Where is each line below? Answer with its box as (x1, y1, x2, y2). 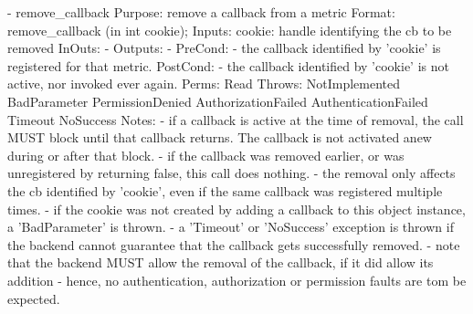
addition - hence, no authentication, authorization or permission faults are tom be (7, 270, 467, 289)
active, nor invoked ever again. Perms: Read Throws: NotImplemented (7, 74, 400, 93)
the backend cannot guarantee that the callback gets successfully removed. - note (7, 235, 460, 254)
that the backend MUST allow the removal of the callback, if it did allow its (7, 253, 434, 272)
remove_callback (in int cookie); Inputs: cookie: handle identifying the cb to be (7, 20, 452, 39)
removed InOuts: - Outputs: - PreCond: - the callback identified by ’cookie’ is (7, 38, 441, 58)
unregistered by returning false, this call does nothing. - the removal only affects (7, 163, 456, 183)
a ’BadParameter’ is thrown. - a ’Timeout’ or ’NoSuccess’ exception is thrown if (7, 217, 454, 236)
